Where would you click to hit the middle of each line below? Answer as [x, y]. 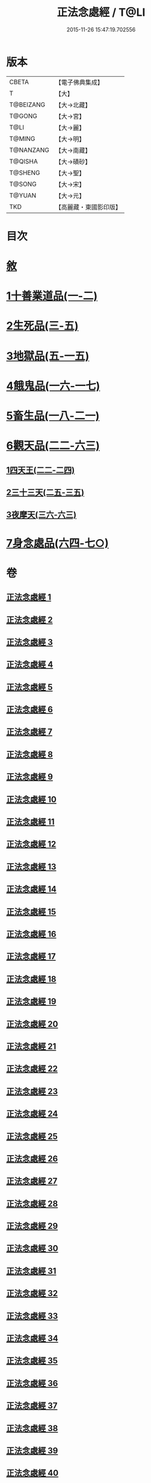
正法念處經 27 [32, 1181]
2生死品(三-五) [42, 326]
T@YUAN [23, 195]
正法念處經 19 [31, 1002]
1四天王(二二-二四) [41, 470]
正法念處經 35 [32, 1361]
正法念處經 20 [32, 1024]
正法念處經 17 [31, 957]
